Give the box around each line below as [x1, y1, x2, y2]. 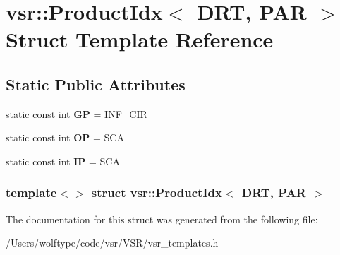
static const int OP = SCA [6, 130, 124, 145]
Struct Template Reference [6, 25, 274, 54]
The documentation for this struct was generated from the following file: [6, 211, 318, 226]
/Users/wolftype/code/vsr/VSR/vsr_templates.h [6, 235, 219, 250]
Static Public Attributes [6, 73, 186, 95]
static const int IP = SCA [6, 153, 120, 168]
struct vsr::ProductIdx [91, 184, 222, 201]
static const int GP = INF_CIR [6, 106, 147, 121]
